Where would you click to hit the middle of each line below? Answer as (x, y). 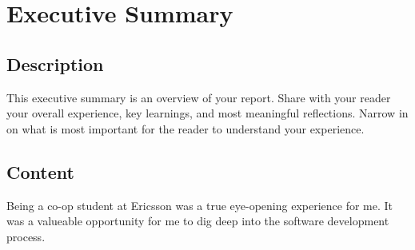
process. (26, 236)
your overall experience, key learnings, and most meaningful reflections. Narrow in (207, 113)
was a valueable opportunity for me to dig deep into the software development (198, 221)
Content (40, 171)
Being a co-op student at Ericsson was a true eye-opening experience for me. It (200, 205)
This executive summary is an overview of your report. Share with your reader (199, 97)
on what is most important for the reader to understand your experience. (186, 128)
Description (55, 63)
